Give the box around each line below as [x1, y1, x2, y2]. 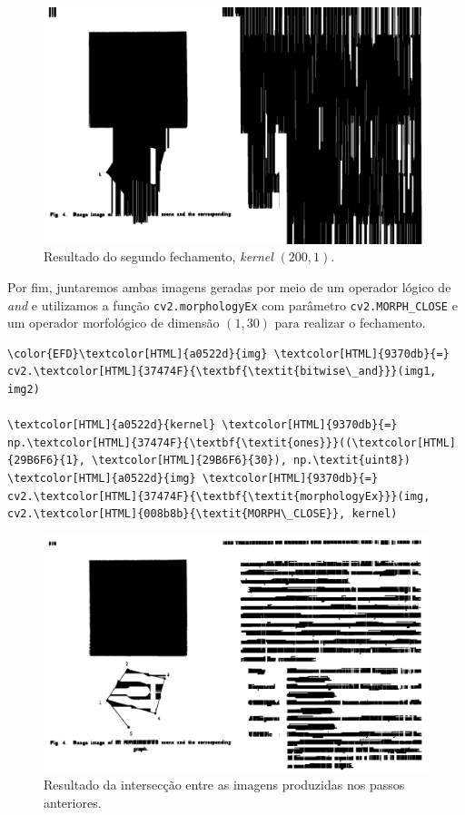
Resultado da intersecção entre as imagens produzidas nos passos [44, 775, 405, 794]
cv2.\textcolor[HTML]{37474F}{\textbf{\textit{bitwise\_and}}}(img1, [7, 365, 437, 378]
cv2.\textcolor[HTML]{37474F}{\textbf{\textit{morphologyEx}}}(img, [7, 489, 430, 503]
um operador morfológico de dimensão [7, 313, 220, 332]
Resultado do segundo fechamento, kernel [44, 247, 273, 266]
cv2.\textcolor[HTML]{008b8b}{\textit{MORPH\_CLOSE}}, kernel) [7, 507, 398, 521]
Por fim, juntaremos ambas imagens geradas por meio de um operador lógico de [7, 278, 451, 297]
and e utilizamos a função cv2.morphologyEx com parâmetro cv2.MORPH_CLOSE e [7, 295, 458, 314]
